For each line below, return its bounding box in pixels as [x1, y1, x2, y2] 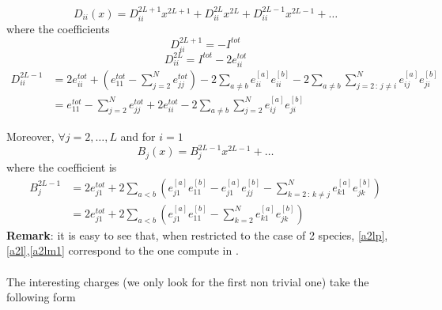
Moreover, [6, 128, 55, 145]
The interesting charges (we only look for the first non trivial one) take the [6, 273, 369, 289]
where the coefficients [6, 21, 110, 37]
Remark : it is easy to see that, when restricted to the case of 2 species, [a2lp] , [6, 226, 388, 243]
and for [120, 128, 156, 145]
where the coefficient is [6, 159, 117, 176]
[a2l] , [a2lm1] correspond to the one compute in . [6, 242, 239, 259]
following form [6, 289, 76, 305]
